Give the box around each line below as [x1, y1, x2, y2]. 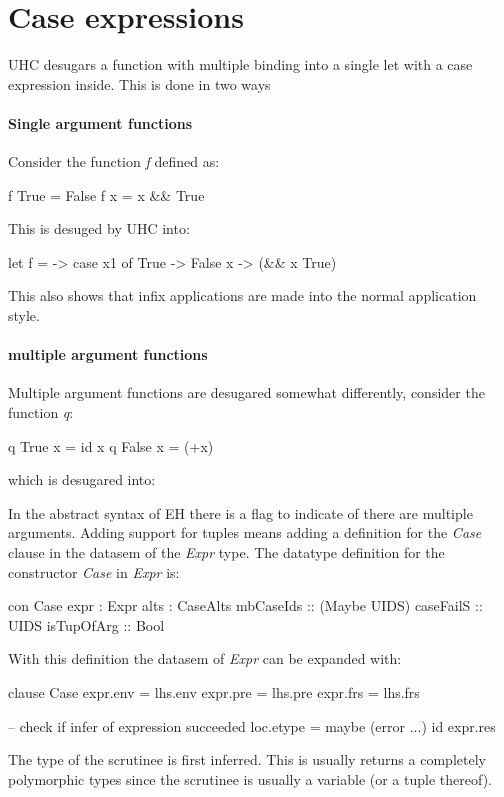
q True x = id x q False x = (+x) [8, 435, 214, 456]
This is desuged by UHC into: [8, 218, 190, 239]
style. [8, 305, 40, 326]
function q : [8, 402, 74, 423]
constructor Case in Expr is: [8, 561, 180, 582]
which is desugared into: [8, 469, 156, 490]
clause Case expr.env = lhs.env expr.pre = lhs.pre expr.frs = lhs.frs [8, 682, 420, 702]
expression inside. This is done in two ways [8, 73, 271, 94]
